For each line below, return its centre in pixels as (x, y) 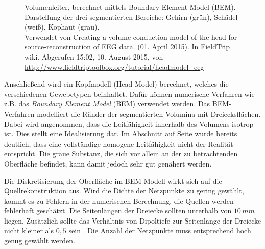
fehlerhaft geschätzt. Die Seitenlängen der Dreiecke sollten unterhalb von (118, 211)
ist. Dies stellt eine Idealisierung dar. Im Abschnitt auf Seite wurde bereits (121, 134)
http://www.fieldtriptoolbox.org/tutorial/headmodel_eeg (114, 66)
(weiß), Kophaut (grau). (62, 27)
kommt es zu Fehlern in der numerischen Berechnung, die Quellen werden (119, 200)
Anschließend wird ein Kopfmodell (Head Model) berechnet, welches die (116, 84)
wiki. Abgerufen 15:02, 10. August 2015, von (94, 56)
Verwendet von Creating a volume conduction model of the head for (131, 36)
